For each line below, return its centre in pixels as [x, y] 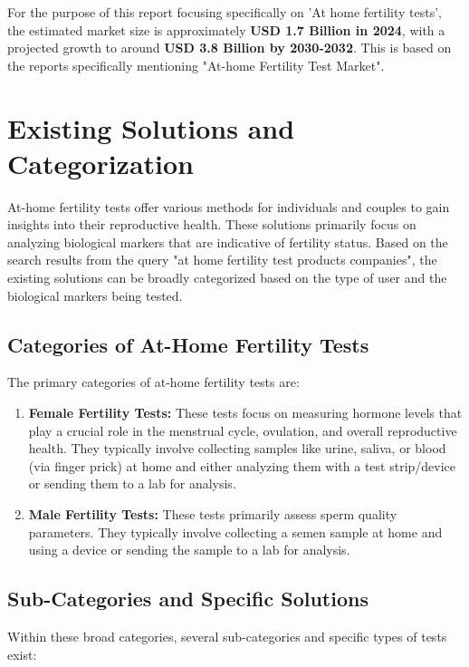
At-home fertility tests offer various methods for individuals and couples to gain [229, 206]
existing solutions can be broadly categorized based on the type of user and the [227, 278]
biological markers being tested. [95, 295]
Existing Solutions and [151, 127]
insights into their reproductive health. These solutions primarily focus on [212, 224]
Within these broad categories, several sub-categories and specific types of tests [227, 636]
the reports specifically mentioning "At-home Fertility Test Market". [196, 65]
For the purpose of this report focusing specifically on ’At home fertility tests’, [225, 12]
